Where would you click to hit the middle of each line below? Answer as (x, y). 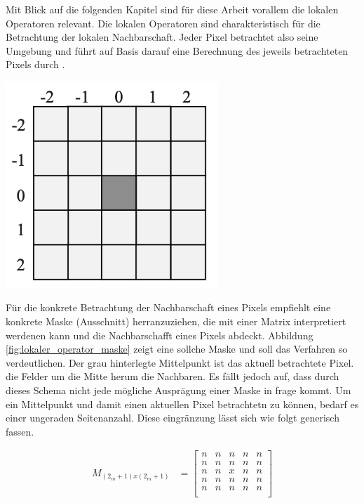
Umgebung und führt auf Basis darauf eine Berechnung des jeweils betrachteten (177, 50)
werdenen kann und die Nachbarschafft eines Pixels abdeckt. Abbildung (160, 335)
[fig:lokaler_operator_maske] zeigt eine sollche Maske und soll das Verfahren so (177, 349)
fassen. (20, 431)
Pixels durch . (35, 64)
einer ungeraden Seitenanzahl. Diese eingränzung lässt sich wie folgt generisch (173, 418)
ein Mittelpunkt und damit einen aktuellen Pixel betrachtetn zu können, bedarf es (182, 404)
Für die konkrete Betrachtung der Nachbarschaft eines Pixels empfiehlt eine (168, 307)
